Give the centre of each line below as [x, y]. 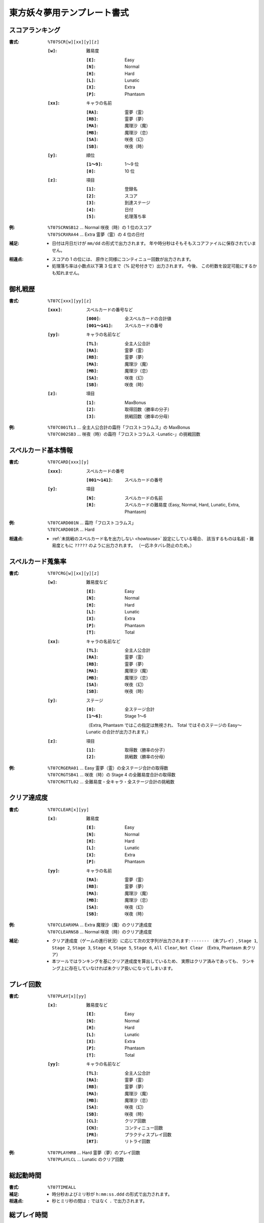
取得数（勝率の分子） [146, 750]
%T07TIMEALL [62, 1187]
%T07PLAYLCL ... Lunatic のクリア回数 [86, 1159]
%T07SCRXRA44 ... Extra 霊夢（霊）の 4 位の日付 [96, 234]
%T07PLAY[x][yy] [67, 996]
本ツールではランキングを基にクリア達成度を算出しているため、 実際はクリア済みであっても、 [146, 961]
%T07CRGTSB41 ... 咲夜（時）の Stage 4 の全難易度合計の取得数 [112, 775]
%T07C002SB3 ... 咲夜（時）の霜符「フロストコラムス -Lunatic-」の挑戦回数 [124, 434]
